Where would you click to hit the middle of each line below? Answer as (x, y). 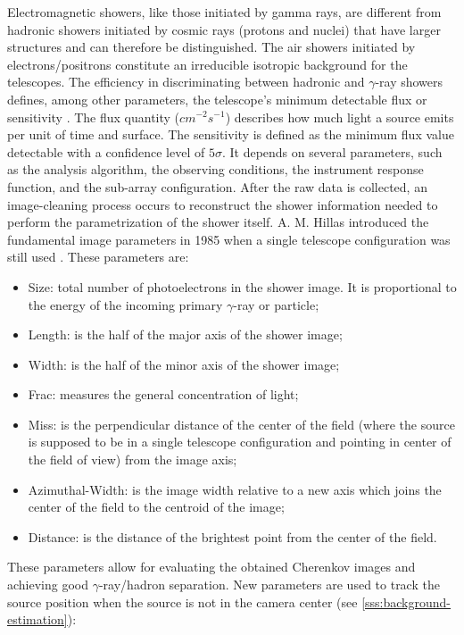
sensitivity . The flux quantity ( (94, 117)
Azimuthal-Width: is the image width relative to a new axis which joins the (235, 489)
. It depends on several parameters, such (332, 151)
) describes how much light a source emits (340, 117)
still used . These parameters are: (98, 257)
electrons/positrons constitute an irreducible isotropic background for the (207, 64)
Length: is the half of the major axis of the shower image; (185, 334)
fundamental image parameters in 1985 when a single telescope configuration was (229, 239)
